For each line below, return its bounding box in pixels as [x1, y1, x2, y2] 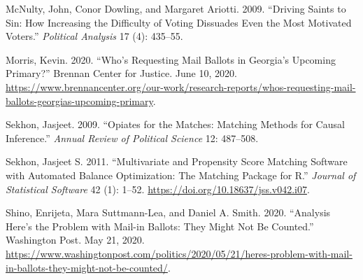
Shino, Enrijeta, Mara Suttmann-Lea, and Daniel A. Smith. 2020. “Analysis [6, 205, 331, 220]
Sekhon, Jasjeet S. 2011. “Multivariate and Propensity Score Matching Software [6, 154, 348, 169]
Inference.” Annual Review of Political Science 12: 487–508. [6, 130, 259, 145]
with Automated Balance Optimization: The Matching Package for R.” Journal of [6, 167, 356, 182]
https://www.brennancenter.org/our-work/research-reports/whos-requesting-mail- [6, 79, 356, 94]
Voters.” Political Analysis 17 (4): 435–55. [6, 29, 183, 43]
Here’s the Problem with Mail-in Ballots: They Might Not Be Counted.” [6, 218, 314, 233]
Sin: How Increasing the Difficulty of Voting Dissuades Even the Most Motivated [6, 15, 352, 29]
